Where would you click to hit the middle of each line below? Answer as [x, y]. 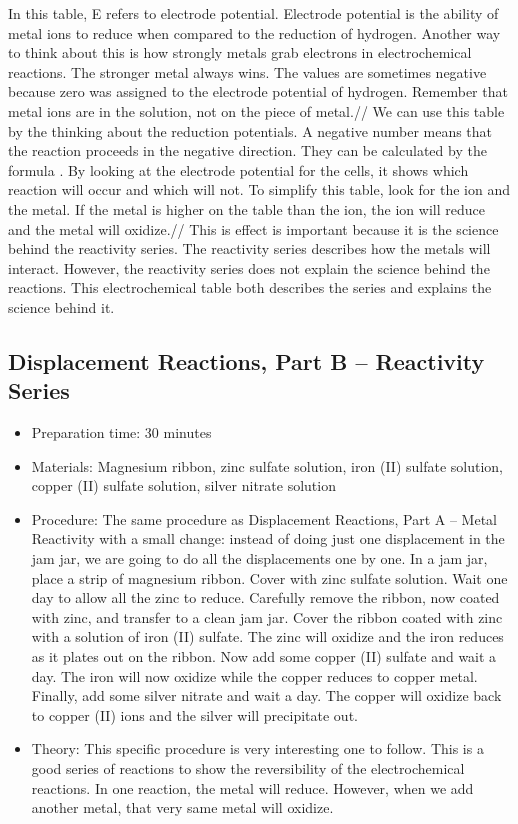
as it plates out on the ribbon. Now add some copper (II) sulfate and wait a [264, 656]
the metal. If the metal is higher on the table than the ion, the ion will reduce [246, 208]
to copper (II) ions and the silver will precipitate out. [194, 714]
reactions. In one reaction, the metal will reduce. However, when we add [252, 787]
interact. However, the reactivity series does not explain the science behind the [249, 267]
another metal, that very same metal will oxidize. [182, 807]
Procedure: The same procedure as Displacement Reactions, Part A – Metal [264, 518]
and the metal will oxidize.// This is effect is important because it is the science [253, 228]
